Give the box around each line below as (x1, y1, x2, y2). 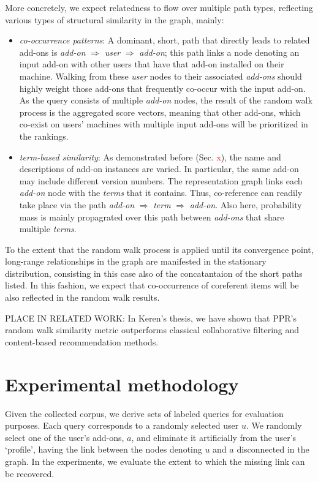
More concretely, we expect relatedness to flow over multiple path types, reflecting (5, 1, 313, 13)
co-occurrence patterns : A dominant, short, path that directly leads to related (19, 34, 310, 47)
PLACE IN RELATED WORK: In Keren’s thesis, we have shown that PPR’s (5, 311, 297, 324)
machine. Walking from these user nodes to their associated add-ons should (19, 69, 302, 82)
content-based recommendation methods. (5, 335, 159, 348)
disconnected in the (237, 443, 309, 456)
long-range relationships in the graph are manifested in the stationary (5, 255, 267, 268)
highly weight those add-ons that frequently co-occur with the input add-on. (19, 81, 306, 94)
